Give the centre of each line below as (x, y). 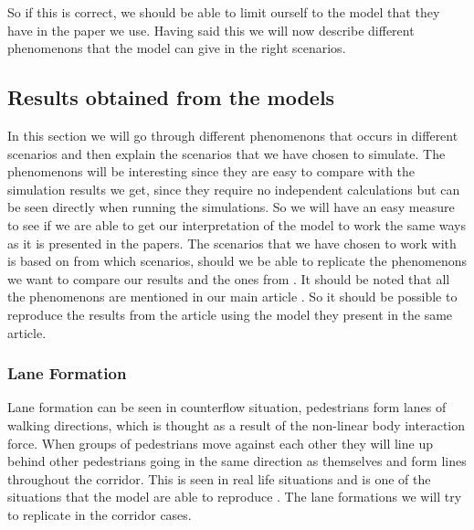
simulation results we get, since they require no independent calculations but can (234, 189)
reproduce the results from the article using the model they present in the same (230, 314)
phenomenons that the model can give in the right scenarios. (177, 48)
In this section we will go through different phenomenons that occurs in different (233, 135)
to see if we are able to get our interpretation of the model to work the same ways (237, 224)
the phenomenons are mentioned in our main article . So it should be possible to (232, 297)
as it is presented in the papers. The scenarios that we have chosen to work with (232, 243)
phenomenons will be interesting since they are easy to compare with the (211, 171)
